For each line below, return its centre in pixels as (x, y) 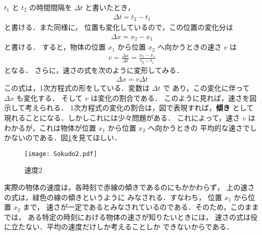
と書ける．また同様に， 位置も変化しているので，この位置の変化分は (119, 27)
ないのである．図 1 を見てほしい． (66, 138)
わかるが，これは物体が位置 (50, 127)
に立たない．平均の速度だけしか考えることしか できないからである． (119, 227)
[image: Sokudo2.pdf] (61, 154)
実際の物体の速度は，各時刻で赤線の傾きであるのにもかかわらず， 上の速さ (129, 187)
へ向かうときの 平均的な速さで (199, 127)
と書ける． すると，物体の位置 (55, 47)
